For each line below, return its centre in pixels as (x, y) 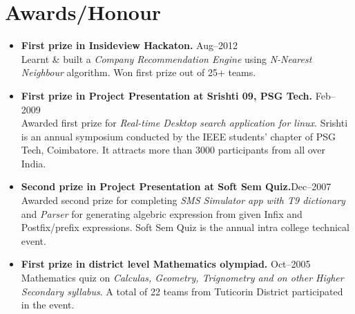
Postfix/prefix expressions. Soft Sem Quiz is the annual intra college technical (185, 227)
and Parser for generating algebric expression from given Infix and (162, 213)
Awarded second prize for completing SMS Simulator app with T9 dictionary (183, 200)
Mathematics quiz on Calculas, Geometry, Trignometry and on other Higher (182, 278)
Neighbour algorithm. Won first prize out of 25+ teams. (138, 72)
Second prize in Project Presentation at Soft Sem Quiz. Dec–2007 (176, 186)
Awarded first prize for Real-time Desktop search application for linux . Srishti (184, 123)
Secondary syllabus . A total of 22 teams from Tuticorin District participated (182, 291)
